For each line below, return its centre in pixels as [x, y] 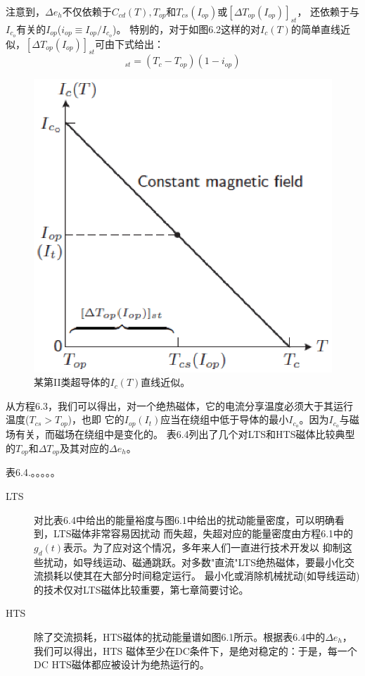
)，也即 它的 [96, 419]
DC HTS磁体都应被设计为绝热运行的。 [122, 664]
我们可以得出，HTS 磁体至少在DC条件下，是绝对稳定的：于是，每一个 [196, 650]
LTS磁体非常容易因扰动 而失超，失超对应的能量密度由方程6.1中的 [203, 533]
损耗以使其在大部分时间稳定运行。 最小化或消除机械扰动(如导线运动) [201, 576]
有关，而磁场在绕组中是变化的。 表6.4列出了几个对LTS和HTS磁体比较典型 [185, 434]
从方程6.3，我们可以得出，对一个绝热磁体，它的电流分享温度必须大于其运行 [179, 405]
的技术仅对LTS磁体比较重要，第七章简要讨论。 [141, 589]
